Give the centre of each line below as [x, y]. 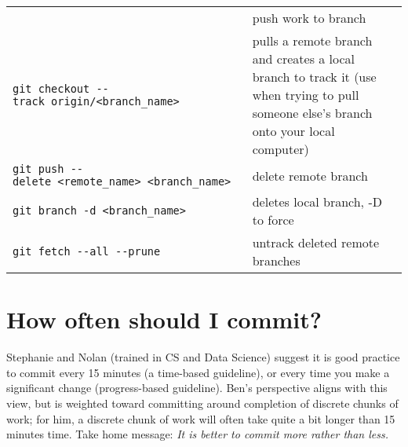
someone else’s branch [312, 113]
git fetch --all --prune [87, 251]
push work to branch [309, 18]
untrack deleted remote [316, 242]
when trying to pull [306, 95]
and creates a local [304, 59]
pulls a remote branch [312, 40]
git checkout [51, 88]
